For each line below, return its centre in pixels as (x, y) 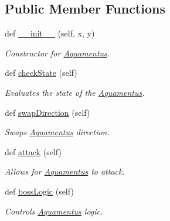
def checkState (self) (41, 73)
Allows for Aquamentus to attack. (65, 171)
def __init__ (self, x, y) (50, 33)
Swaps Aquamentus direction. (57, 132)
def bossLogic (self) (39, 191)
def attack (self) (33, 151)
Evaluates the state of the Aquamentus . (75, 92)
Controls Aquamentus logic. (54, 211)
